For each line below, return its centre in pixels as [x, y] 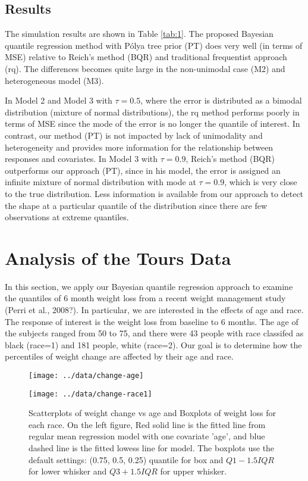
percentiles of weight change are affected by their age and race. [119, 356]
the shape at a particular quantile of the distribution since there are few [136, 205]
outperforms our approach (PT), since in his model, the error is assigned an [143, 170]
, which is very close [261, 182]
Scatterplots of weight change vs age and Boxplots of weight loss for [152, 413]
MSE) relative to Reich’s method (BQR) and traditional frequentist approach [146, 57]
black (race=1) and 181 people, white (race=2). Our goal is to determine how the [153, 344]
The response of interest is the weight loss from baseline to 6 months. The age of [152, 321]
